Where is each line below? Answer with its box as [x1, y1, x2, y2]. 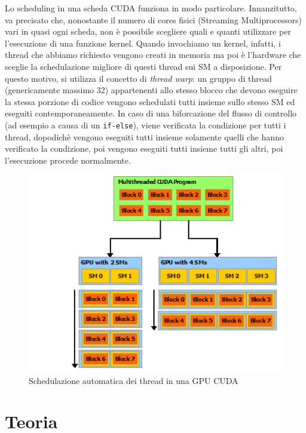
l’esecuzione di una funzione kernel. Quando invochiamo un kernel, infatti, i [5, 36, 281, 49]
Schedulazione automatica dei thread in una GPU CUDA [29, 374, 238, 386]
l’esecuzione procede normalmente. [5, 153, 131, 166]
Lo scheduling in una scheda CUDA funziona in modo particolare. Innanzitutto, [5, 2, 297, 14]
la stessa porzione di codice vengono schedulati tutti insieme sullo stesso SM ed [5, 95, 295, 108]
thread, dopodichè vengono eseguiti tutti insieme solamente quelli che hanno [5, 130, 284, 143]
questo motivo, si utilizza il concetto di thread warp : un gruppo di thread [5, 72, 272, 84]
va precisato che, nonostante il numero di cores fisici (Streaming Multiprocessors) [5, 13, 302, 26]
